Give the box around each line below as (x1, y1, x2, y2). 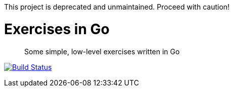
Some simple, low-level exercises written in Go (24, 47, 180, 56)
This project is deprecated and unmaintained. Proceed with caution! (4, 3, 230, 11)
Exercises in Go (4, 20, 110, 38)
